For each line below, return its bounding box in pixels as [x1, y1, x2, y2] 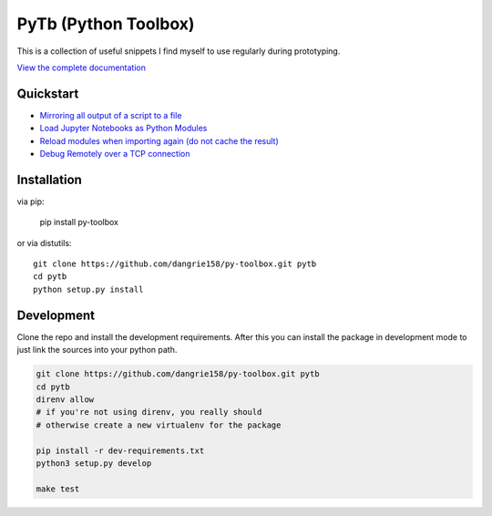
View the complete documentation [16, 62, 146, 73]
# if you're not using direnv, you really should [36, 407, 262, 418]
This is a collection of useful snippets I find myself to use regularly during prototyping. [16, 46, 341, 57]
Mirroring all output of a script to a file [39, 109, 182, 120]
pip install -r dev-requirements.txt [36, 445, 205, 456]
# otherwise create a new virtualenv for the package [36, 419, 282, 430]
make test [36, 483, 80, 494]
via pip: [16, 196, 45, 207]
